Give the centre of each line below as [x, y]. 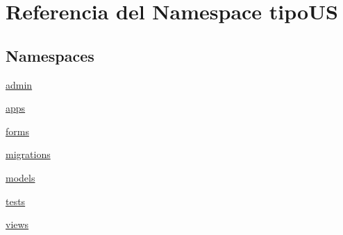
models [20, 177]
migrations [28, 154]
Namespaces [50, 55]
